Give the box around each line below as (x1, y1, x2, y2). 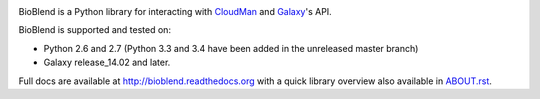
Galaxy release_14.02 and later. (43, 56, 171, 69)
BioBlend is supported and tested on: (18, 24, 172, 36)
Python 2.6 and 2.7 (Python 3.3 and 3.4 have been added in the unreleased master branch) (43, 42, 419, 54)
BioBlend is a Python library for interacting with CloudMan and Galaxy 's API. (18, 6, 332, 17)
